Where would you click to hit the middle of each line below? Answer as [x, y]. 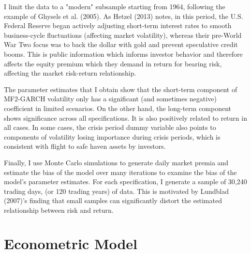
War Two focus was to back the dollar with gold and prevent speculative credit [121, 44]
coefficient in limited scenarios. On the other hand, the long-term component [118, 108]
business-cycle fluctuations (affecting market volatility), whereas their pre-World [123, 35]
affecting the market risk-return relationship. [70, 73]
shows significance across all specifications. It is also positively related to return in [125, 118]
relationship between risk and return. [59, 210]
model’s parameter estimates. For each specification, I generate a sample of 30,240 [125, 182]
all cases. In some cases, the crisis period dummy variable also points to [110, 127]
